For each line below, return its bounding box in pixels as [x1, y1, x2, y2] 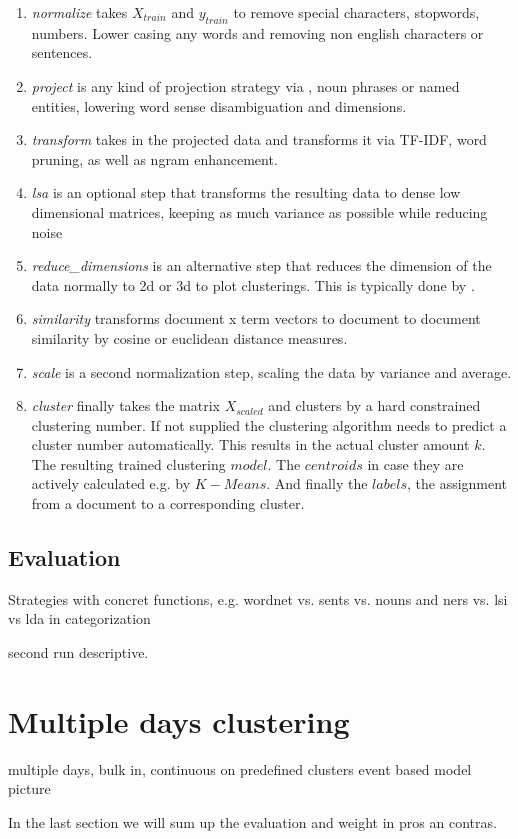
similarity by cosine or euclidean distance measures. [31, 327, 348, 348]
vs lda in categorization [8, 608, 151, 629]
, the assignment [406, 473, 508, 494]
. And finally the [266, 473, 368, 494]
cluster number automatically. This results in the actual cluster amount [31, 434, 470, 455]
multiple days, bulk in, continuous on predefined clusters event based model [8, 758, 472, 779]
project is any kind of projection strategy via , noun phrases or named [31, 75, 460, 96]
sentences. [31, 42, 93, 63]
